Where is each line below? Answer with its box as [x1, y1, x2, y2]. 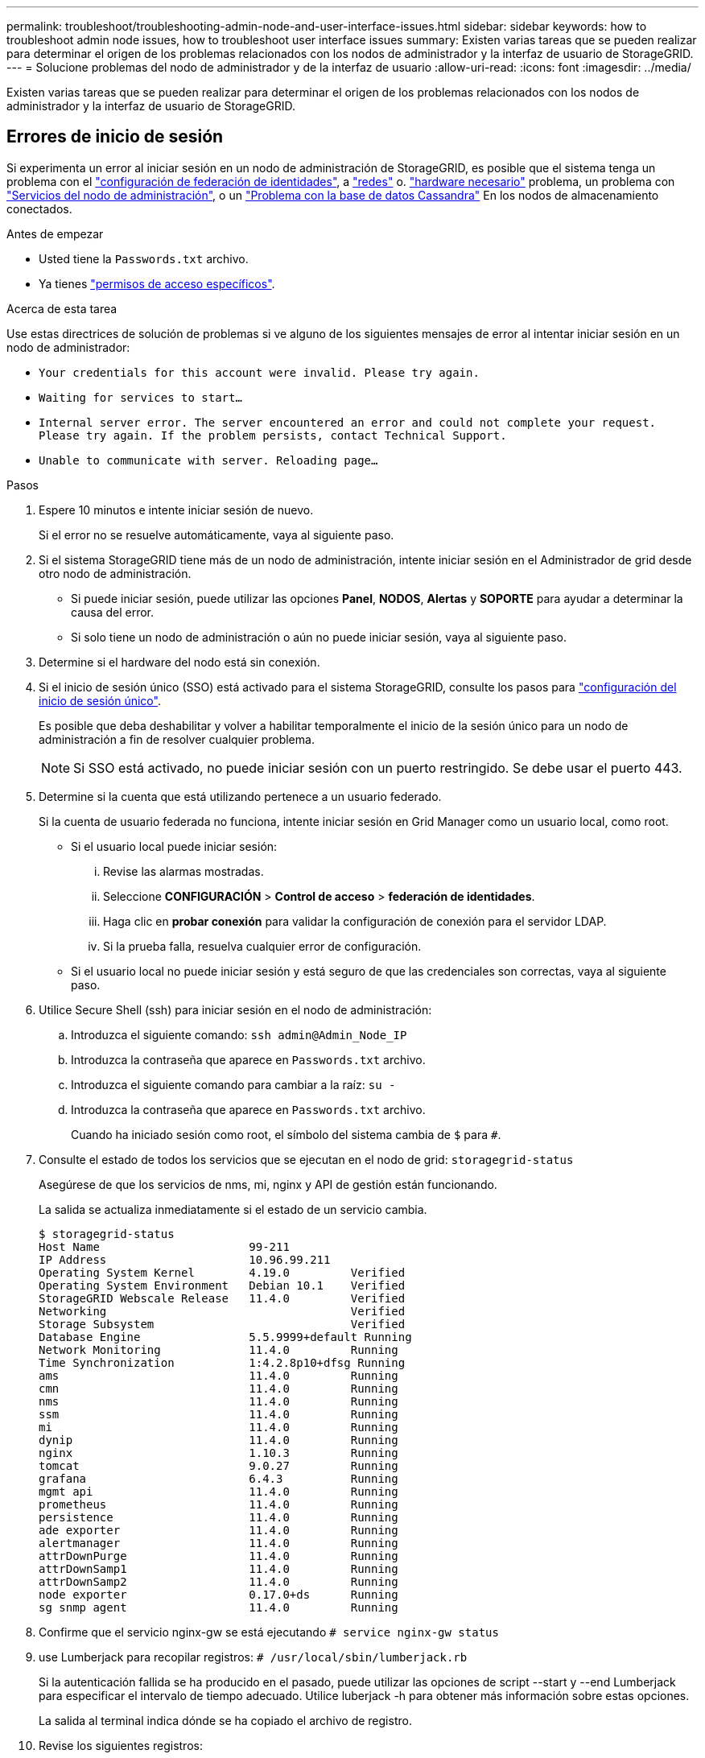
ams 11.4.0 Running [39, 1368, 398, 1382]
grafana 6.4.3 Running [39, 1471, 398, 1485]
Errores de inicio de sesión [6, 126, 224, 147]
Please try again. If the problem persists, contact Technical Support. [39, 428, 507, 442]
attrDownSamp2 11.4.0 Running [39, 1574, 398, 1588]
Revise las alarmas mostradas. [103, 864, 264, 878]
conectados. [6, 201, 72, 216]
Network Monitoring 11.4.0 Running [39, 1343, 398, 1356]
